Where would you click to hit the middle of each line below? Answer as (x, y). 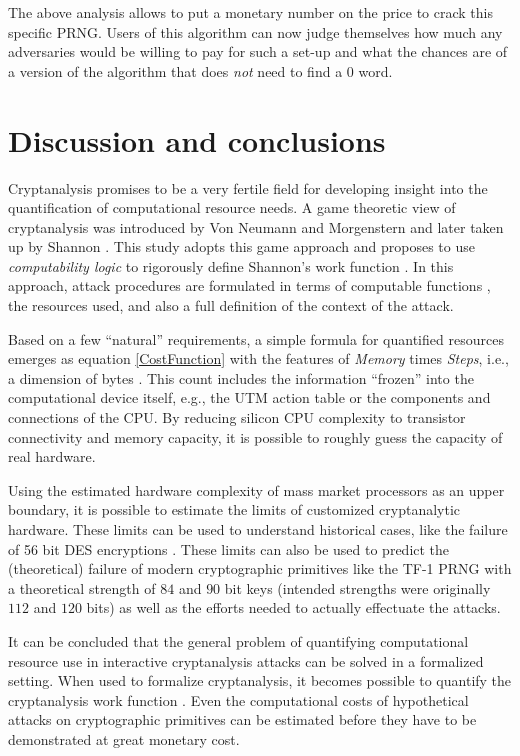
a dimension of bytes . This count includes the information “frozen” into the (241, 377)
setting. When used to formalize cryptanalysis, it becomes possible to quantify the (260, 680)
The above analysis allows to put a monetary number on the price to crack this (250, 12)
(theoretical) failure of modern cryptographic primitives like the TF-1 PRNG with (260, 568)
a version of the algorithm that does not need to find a (175, 70)
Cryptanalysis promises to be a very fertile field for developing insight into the (248, 187)
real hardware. (52, 456)
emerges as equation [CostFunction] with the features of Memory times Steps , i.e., (258, 358)
